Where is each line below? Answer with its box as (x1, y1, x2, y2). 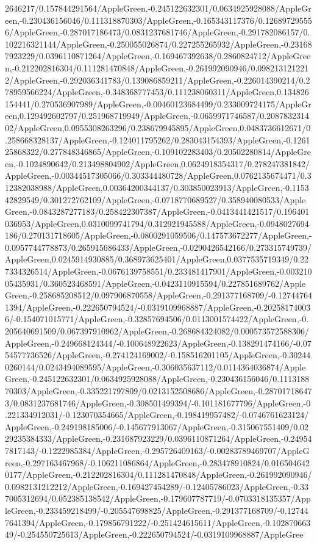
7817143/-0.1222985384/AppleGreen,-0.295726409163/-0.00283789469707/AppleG (5, 444, 310, 457)
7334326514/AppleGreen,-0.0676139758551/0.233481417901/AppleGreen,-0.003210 (5, 265, 312, 278)
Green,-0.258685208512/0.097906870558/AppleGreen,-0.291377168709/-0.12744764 (5, 289, 312, 301)
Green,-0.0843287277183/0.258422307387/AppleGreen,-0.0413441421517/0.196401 (5, 205, 310, 218)
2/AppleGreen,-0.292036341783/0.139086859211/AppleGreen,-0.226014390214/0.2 (5, 73, 310, 86)
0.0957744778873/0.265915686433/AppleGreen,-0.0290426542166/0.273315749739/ (5, 240, 312, 253)
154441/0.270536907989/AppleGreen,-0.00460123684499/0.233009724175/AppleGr (5, 97, 312, 110)
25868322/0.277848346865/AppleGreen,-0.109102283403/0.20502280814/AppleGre (5, 145, 311, 158)
